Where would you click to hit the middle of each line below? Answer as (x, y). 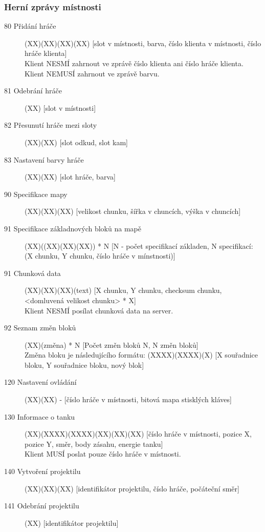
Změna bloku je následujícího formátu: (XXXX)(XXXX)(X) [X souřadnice (141, 355)
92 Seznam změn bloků (40, 328)
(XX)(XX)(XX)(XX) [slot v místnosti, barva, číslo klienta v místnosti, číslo (143, 43)
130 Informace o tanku (40, 416)
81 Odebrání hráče (33, 91)
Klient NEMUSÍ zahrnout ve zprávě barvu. (92, 73)
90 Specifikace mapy (36, 194)
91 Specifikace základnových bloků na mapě (73, 228)
